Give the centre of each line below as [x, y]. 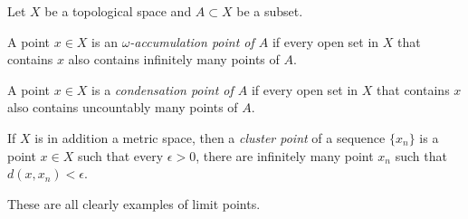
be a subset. [270, 11]
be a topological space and [118, 11]
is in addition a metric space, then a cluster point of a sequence [210, 137]
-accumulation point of [192, 41]
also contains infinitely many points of [174, 59]
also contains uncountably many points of [123, 107]
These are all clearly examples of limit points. [134, 203]
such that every [120, 155]
